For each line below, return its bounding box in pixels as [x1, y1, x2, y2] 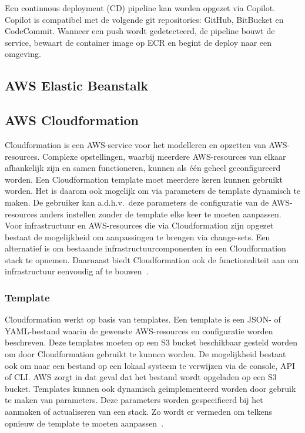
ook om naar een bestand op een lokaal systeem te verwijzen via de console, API [5, 359, 296, 371]
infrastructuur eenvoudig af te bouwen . [5, 265, 149, 277]
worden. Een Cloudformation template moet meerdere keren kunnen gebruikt [5, 173, 283, 185]
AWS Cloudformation [5, 111, 139, 129]
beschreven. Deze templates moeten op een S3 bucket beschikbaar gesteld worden [5, 336, 297, 348]
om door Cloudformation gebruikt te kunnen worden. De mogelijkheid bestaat [5, 348, 286, 360]
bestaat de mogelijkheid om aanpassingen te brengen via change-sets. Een [5, 230, 270, 243]
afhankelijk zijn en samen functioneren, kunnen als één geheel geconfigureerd [5, 162, 281, 174]
